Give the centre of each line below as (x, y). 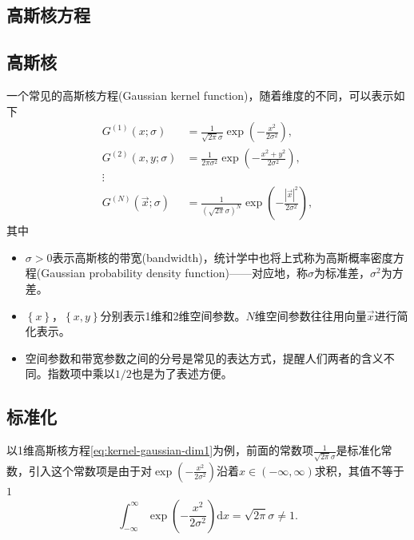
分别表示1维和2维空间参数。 (173, 315)
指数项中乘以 (81, 373)
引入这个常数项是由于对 (90, 470)
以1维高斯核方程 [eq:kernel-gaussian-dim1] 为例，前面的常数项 (160, 450)
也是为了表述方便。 (182, 373)
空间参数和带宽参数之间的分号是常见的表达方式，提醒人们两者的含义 (204, 357)
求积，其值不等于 (359, 470)
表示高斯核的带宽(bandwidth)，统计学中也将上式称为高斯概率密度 (223, 257)
